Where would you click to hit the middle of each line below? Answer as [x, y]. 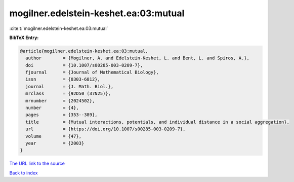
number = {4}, [52, 108]
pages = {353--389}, [62, 115]
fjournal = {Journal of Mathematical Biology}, [92, 72]
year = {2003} [55, 143]
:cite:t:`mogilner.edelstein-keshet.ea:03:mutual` [59, 28]
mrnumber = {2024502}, [60, 101]
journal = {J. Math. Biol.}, [70, 86]
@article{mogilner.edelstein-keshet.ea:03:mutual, [84, 51]
